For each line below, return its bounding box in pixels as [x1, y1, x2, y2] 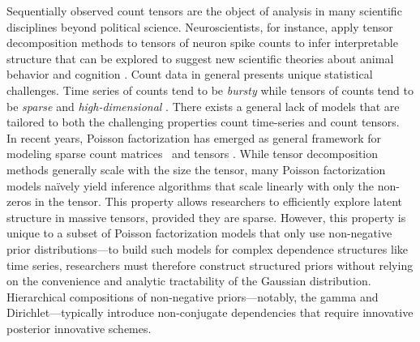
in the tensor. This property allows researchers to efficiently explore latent [35, 193, 402, 210]
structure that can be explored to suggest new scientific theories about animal [6, 49, 394, 66]
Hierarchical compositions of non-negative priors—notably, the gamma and [6, 288, 379, 305]
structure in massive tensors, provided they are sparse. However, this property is [6, 208, 406, 225]
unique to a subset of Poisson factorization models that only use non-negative [6, 224, 392, 242]
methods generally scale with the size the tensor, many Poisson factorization [6, 160, 386, 177]
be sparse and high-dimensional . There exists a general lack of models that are [6, 97, 400, 114]
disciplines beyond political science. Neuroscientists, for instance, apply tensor [6, 18, 393, 35]
